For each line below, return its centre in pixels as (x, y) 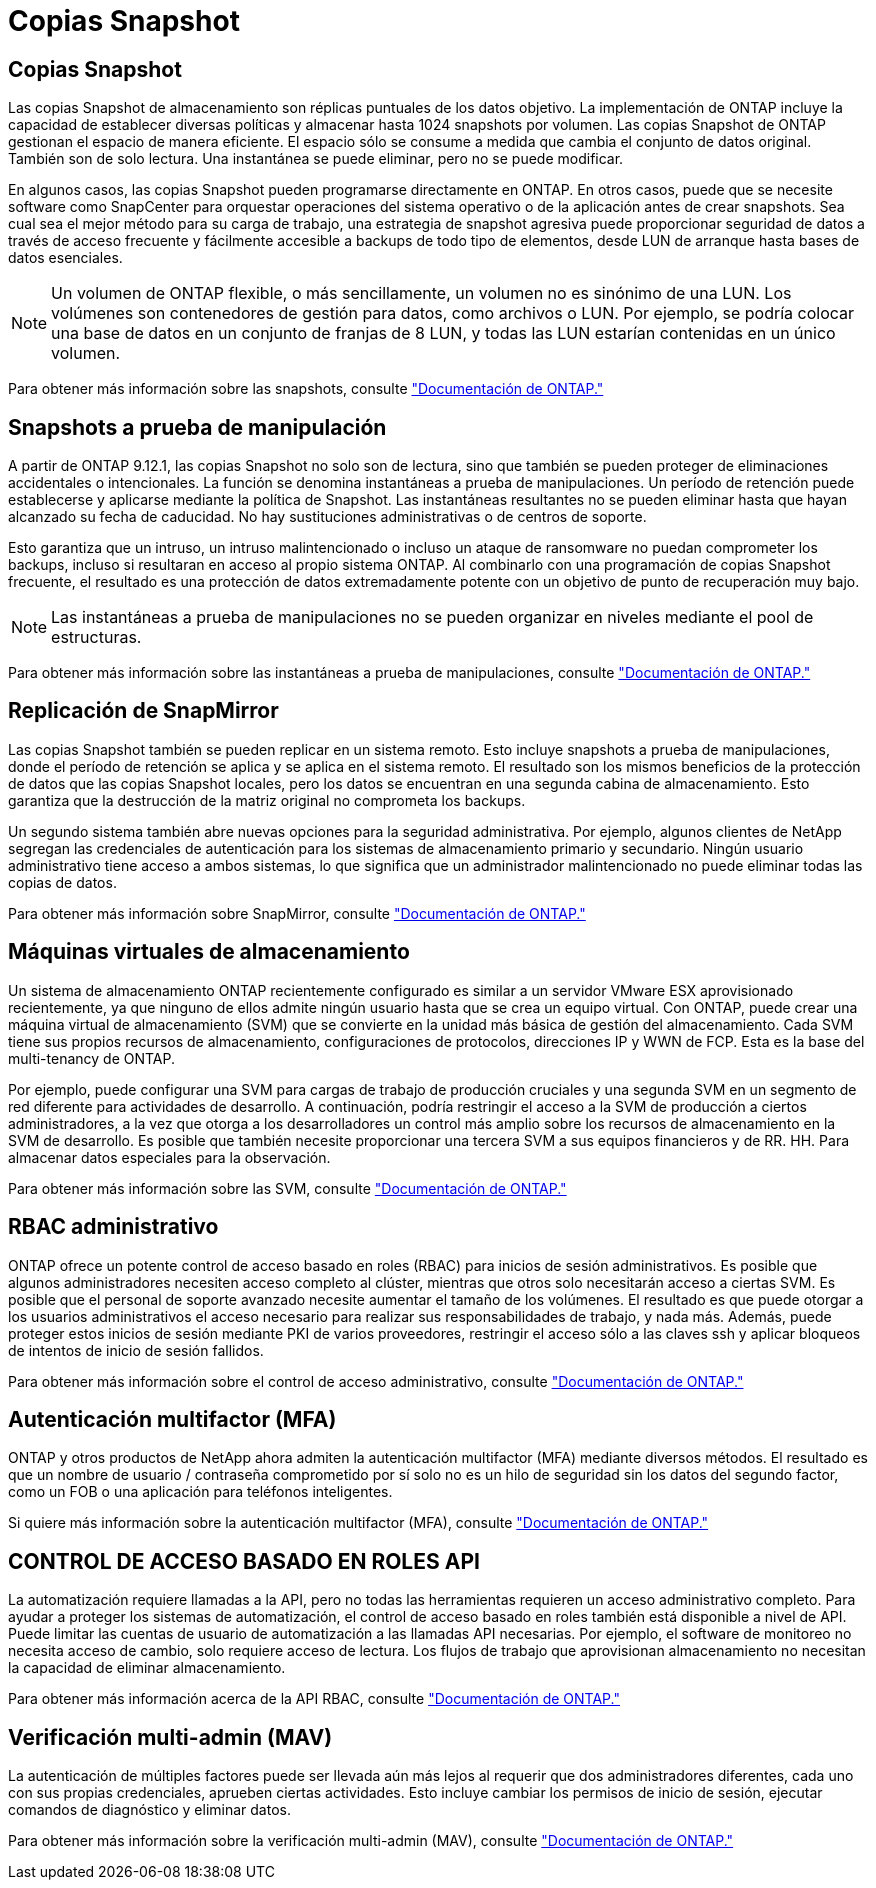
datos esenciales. (65, 258)
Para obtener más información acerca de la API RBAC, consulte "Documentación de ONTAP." (314, 1699)
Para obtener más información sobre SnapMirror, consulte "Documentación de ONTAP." (297, 913)
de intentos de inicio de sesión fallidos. (136, 1350)
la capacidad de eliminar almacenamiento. (147, 1668)
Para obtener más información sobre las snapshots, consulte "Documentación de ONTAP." (306, 389)
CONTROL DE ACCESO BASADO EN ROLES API (244, 1561)
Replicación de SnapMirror (143, 711)
